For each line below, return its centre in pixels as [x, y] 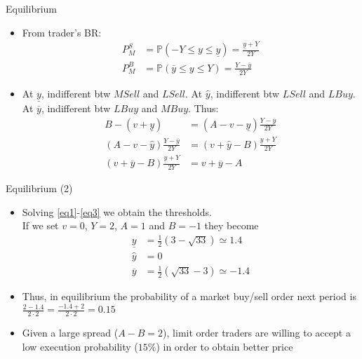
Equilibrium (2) [39, 188]
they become [232, 225]
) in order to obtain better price [224, 346]
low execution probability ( [80, 346]
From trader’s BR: [62, 32]
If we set [40, 225]
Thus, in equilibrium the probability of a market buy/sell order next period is [189, 296]
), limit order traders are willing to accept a [257, 333]
